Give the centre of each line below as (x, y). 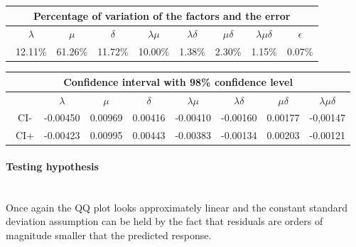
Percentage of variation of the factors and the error (162, 15)
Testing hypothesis (52, 166)
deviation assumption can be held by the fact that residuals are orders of (164, 221)
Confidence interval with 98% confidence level (178, 81)
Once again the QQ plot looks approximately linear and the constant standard (177, 207)
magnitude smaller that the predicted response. (109, 235)
